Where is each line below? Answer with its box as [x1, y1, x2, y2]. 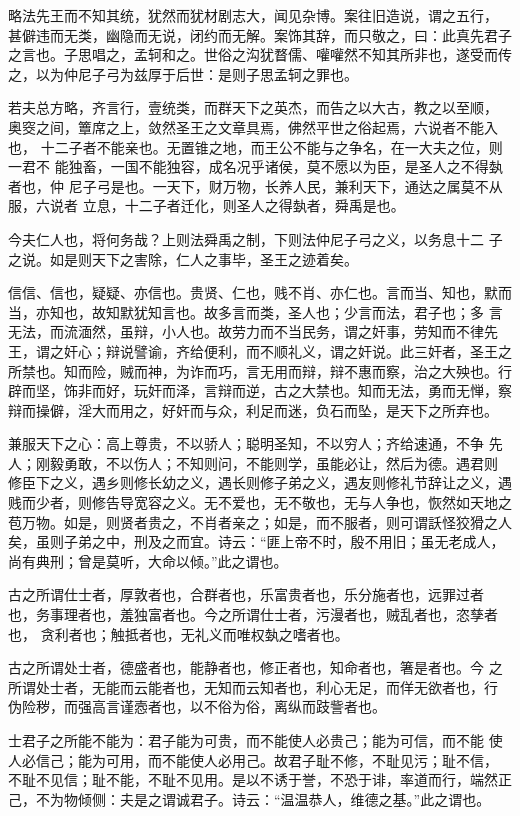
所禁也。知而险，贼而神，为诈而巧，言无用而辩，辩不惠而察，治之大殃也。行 [8, 360, 512, 381]
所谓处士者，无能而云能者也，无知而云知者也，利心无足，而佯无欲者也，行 [8, 676, 498, 697]
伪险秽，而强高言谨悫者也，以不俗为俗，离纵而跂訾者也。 [8, 696, 386, 717]
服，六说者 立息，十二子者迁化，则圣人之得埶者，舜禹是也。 [8, 195, 405, 216]
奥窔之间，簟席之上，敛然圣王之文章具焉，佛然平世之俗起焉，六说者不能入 [8, 116, 498, 137]
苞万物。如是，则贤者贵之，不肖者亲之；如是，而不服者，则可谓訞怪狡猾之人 [8, 511, 512, 532]
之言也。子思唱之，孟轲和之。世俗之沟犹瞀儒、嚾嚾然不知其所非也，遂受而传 [8, 44, 512, 65]
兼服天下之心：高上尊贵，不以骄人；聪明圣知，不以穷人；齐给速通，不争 [8, 433, 484, 454]
